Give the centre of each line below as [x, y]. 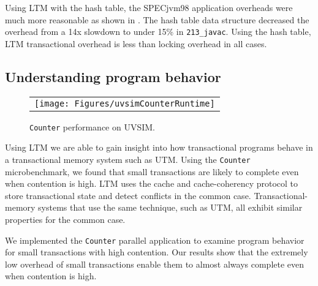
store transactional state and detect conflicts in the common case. [128, 195]
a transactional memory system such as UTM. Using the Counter [128, 159]
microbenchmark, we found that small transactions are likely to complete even [152, 171]
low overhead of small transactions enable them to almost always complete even [155, 264]
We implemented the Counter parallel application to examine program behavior [155, 240]
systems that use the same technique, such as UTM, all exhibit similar [170, 207]
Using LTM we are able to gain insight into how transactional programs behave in [159, 147]
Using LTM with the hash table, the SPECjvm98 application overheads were [149, 7]
